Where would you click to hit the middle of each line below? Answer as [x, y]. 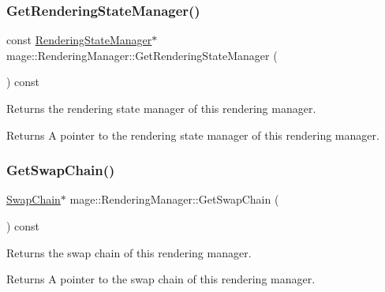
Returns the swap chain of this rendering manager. [129, 252]
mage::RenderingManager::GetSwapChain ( [174, 199]
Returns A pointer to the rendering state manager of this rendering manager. [193, 135]
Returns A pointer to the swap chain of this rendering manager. [161, 279]
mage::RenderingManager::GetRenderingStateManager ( [142, 55]
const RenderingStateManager [79, 40]
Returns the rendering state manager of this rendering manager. [161, 108]
